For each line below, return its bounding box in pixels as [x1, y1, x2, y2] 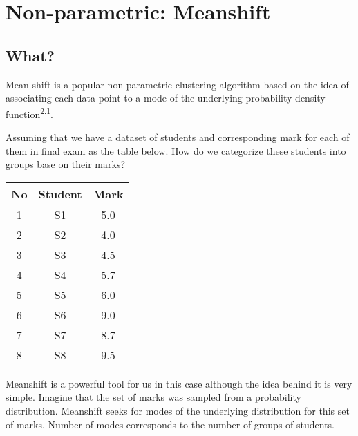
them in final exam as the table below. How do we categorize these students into [6, 143, 346, 158]
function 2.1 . [6, 104, 54, 121]
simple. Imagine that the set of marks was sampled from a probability [6, 390, 301, 404]
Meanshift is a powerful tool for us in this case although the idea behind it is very [6, 376, 352, 390]
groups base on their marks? [6, 157, 126, 171]
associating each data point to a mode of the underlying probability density [6, 91, 326, 105]
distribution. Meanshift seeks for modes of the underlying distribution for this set [6, 403, 350, 417]
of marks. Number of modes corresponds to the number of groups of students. [6, 417, 335, 431]
